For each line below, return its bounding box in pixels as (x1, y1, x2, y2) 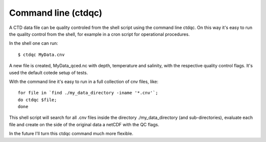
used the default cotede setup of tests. (9, 69, 88, 76)
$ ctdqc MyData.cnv (18, 52, 65, 57)
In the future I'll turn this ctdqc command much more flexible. (9, 131, 133, 137)
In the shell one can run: (9, 40, 59, 46)
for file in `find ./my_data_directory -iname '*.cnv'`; (18, 90, 159, 96)
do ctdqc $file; (18, 97, 57, 103)
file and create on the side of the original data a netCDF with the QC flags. (9, 121, 160, 127)
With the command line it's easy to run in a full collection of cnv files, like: (9, 79, 159, 85)
